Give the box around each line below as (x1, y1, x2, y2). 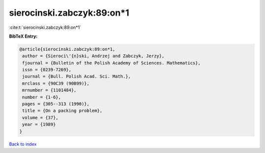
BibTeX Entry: (9, 33, 38, 39)
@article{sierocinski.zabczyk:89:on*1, (19, 46, 115, 52)
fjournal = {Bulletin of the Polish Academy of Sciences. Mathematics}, (22, 60, 201, 66)
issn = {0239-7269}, (22, 67, 72, 73)
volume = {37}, (22, 115, 59, 120)
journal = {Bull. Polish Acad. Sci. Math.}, (22, 74, 131, 79)
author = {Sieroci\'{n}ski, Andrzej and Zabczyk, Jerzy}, (22, 53, 164, 59)
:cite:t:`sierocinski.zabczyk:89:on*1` (9, 24, 81, 30)
